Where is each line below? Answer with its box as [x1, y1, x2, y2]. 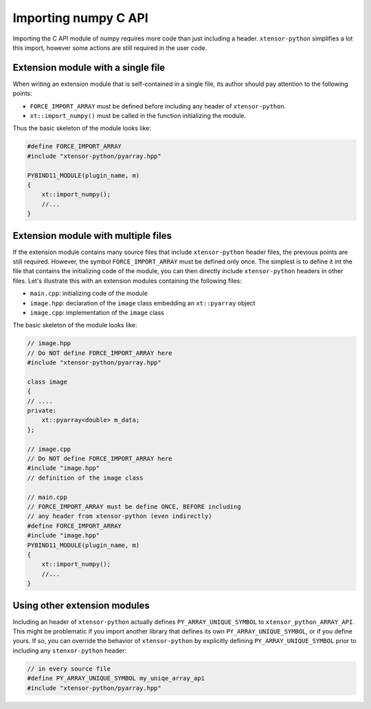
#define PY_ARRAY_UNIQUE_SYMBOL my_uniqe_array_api [27, 675, 205, 682]
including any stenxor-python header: [12, 646, 127, 655]
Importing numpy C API [12, 10, 149, 25]
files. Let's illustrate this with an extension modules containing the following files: [12, 277, 242, 285]
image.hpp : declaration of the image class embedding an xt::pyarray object [30, 299, 256, 307]
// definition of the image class [27, 474, 144, 482]
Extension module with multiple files [12, 230, 172, 242]
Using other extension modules [12, 599, 150, 611]
